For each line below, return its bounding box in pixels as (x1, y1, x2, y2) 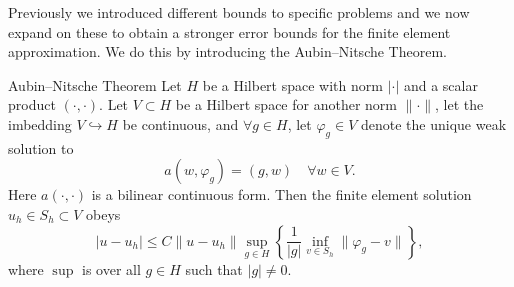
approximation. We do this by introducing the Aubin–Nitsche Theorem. (8, 41, 447, 62)
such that (185, 258, 243, 279)
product (8, 94, 56, 115)
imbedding (8, 113, 72, 134)
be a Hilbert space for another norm (175, 94, 397, 115)
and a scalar (403, 74, 478, 95)
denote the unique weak (360, 113, 507, 134)
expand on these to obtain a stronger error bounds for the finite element (8, 21, 451, 42)
